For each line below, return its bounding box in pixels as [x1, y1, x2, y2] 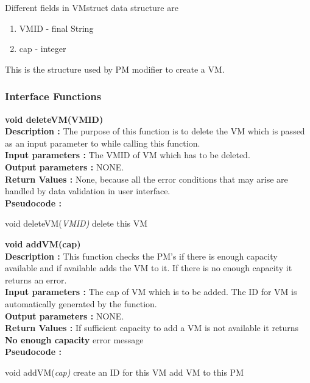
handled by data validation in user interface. [5, 184, 171, 197]
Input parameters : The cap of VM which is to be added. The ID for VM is [5, 285, 297, 298]
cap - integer [19, 42, 66, 55]
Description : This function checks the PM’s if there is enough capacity [5, 249, 278, 262]
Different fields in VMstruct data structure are [5, 1, 178, 13]
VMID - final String [19, 21, 94, 34]
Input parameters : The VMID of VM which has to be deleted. [5, 148, 250, 161]
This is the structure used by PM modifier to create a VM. [5, 62, 225, 75]
